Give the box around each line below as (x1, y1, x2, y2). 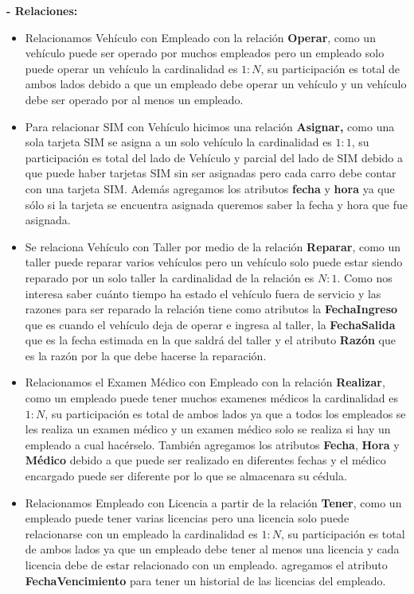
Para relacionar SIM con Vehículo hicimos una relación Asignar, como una (25, 118, 395, 134)
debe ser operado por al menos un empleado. (25, 91, 244, 107)
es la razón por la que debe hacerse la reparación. (25, 347, 267, 363)
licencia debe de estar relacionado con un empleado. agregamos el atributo (25, 557, 388, 573)
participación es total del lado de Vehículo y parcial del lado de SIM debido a (25, 149, 404, 165)
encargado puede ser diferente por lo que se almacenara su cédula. (25, 468, 347, 484)
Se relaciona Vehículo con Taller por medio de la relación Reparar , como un (25, 238, 401, 254)
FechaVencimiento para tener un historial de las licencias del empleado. (25, 572, 386, 588)
